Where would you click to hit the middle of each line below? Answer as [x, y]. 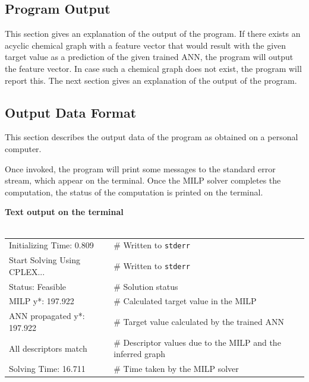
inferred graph [140, 354]
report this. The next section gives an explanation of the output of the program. [151, 80]
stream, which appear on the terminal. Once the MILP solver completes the [143, 180]
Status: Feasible [38, 286]
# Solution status [146, 286]
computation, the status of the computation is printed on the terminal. [134, 192]
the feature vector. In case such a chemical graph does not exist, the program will [153, 68]
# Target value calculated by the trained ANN [199, 322]
